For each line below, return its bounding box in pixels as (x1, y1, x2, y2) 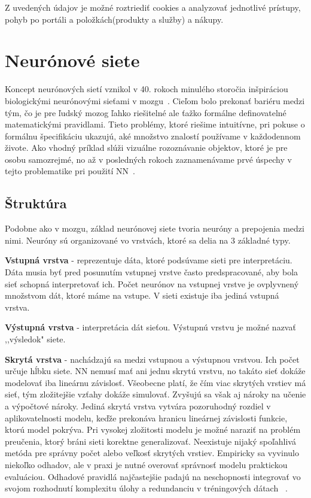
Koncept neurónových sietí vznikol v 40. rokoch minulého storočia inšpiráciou (5, 83, 288, 95)
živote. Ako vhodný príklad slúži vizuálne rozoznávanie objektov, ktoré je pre (5, 141, 288, 154)
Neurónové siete (5, 48, 140, 72)
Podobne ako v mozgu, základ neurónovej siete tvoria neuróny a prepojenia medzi (5, 222, 304, 235)
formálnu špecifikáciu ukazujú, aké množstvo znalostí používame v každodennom (5, 129, 301, 142)
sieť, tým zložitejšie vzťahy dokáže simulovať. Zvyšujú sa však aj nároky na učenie (5, 388, 306, 400)
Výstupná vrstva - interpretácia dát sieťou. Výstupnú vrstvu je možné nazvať (5, 321, 296, 333)
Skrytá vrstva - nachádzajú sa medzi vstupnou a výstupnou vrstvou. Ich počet (5, 353, 300, 365)
